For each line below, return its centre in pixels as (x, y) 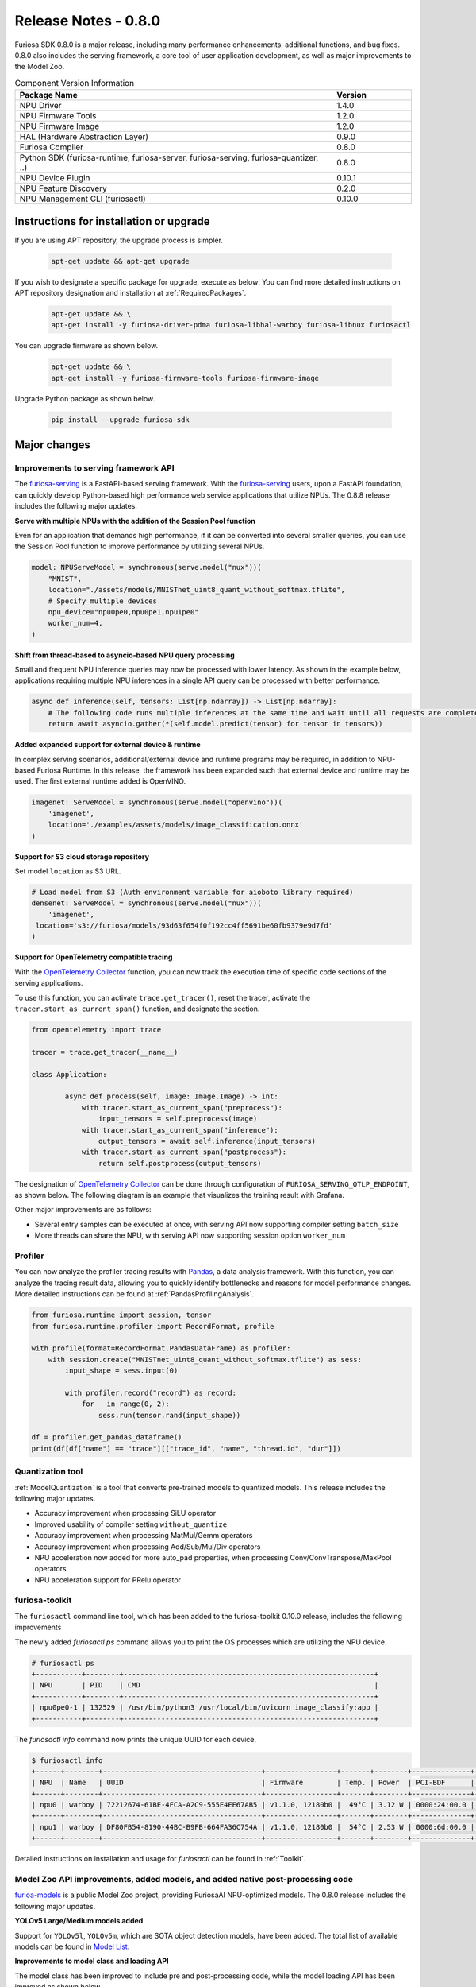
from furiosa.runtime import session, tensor (121, 1315)
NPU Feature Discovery (63, 188)
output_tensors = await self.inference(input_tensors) (207, 1141)
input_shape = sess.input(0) (121, 1371)
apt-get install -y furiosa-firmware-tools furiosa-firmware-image (185, 378)
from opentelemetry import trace (96, 1030)
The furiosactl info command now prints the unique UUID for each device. (136, 1739)
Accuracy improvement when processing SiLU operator (125, 1513)
